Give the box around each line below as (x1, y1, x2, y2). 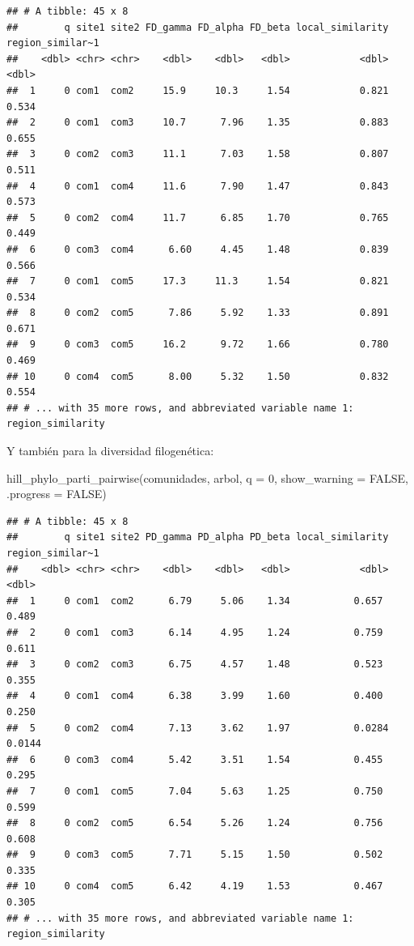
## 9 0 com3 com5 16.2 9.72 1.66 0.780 (6, 339, 389, 351)
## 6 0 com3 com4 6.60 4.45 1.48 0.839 (6, 243, 389, 255)
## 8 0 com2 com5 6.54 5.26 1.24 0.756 (6, 817, 383, 829)
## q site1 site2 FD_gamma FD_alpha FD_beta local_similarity (6, 21, 389, 33)
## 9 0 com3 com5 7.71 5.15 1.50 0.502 (6, 849, 383, 861)
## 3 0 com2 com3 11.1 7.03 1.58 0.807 (6, 148, 389, 160)
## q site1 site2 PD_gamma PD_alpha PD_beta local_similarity (6, 531, 389, 543)
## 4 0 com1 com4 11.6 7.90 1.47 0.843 (6, 180, 389, 192)
